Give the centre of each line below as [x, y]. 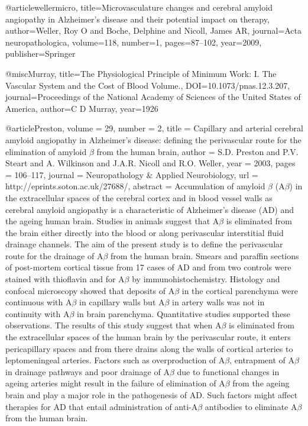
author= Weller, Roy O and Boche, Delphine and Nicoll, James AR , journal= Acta [153, 30]
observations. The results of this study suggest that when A [114, 325]
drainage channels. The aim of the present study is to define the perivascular [144, 244]
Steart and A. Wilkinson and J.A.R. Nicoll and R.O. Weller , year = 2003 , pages [150, 163]
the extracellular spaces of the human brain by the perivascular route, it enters [148, 337]
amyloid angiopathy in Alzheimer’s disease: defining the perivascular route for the [153, 139]
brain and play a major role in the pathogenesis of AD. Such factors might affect [152, 395]
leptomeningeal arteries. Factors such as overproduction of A [115, 360]
